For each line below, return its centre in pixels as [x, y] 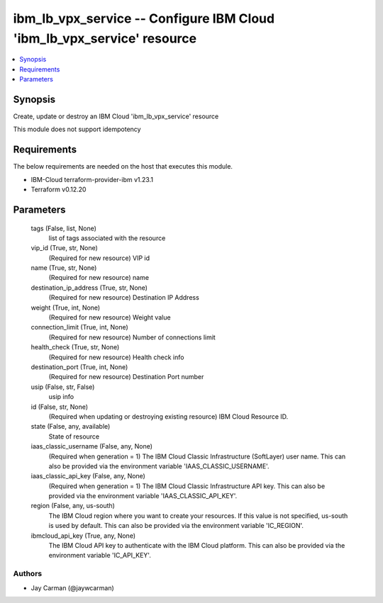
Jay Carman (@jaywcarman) [73, 587]
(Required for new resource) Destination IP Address [124, 298]
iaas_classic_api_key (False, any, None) [88, 476]
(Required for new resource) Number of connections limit [132, 337]
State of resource [74, 436]
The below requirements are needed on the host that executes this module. [123, 167]
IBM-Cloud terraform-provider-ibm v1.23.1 [92, 179]
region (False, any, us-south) [73, 506]
